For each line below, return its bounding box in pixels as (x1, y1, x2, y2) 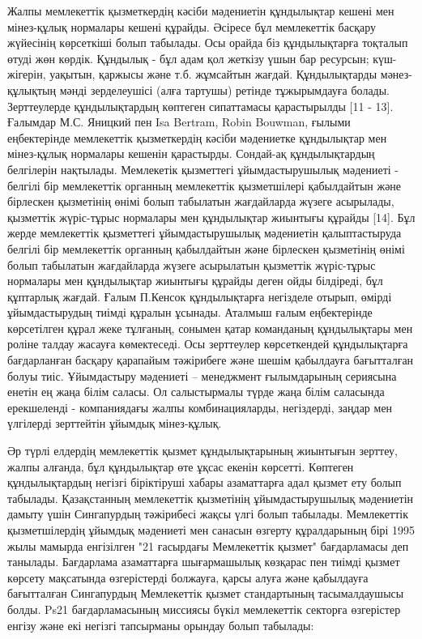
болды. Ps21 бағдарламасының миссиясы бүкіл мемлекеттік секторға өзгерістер (7, 600, 401, 617)
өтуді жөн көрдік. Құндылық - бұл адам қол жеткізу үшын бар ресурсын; (7, 49, 369, 66)
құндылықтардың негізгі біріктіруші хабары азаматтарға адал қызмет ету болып (7, 474, 402, 491)
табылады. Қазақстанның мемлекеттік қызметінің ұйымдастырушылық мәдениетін (7, 489, 414, 506)
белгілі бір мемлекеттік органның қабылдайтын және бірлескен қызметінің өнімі (7, 240, 405, 257)
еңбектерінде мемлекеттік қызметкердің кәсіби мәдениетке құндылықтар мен (7, 129, 387, 146)
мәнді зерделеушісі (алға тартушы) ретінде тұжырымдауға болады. (59, 81, 390, 98)
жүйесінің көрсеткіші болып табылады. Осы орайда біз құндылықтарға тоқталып (7, 34, 408, 51)
